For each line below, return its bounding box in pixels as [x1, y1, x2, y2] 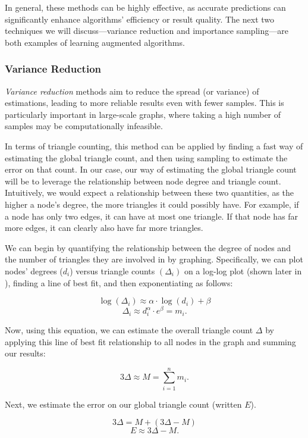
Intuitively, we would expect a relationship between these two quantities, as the [5, 186, 294, 199]
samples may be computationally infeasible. [5, 120, 163, 132]
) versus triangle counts [70, 264, 155, 277]
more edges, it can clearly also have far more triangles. [5, 221, 203, 234]
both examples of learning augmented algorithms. [5, 36, 185, 48]
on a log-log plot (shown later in [184, 264, 302, 277]
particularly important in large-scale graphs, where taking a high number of [5, 108, 281, 120]
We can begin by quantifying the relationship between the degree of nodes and [5, 241, 291, 254]
